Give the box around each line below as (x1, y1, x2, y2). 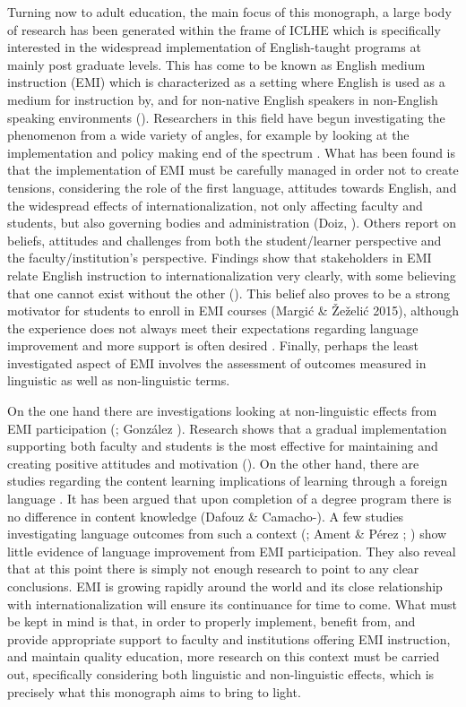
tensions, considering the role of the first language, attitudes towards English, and (7, 177, 457, 196)
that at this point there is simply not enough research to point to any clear (7, 559, 419, 578)
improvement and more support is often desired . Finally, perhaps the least (7, 336, 419, 355)
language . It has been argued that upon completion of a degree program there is (7, 489, 452, 508)
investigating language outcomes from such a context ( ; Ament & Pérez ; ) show (7, 524, 447, 543)
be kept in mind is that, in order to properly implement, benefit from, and (7, 612, 416, 631)
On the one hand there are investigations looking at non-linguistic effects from (7, 401, 437, 420)
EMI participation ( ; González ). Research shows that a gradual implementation (7, 418, 447, 437)
